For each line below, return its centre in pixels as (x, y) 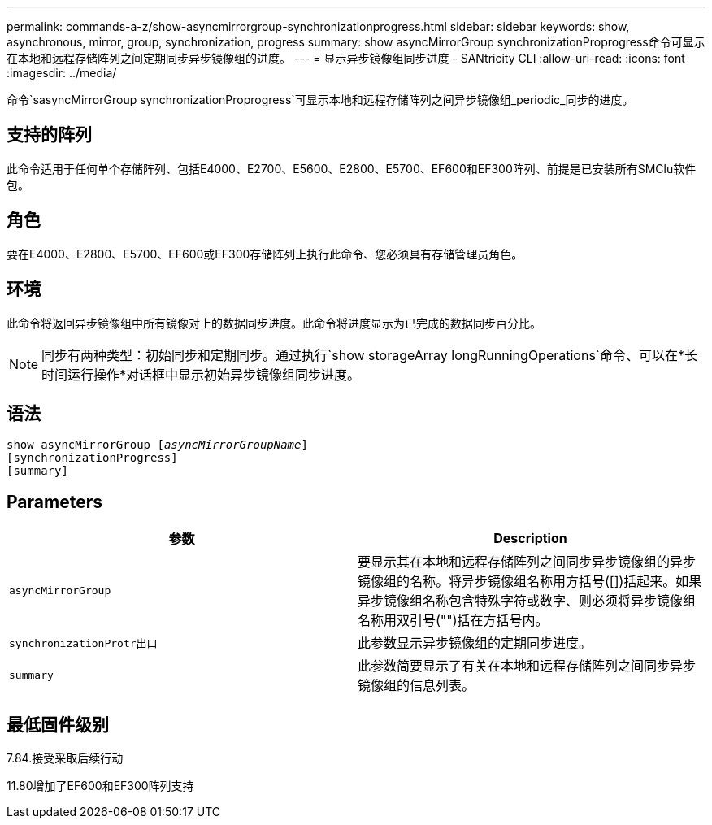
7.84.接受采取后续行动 (65, 758)
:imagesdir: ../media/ (62, 73)
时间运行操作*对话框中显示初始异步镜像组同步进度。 (201, 374)
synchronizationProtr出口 (83, 643)
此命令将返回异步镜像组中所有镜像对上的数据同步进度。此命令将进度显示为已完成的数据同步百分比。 (274, 323)
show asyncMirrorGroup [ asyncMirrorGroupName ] (157, 445)
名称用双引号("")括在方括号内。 (453, 621)
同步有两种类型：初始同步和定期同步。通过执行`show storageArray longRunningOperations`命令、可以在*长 (370, 355)
